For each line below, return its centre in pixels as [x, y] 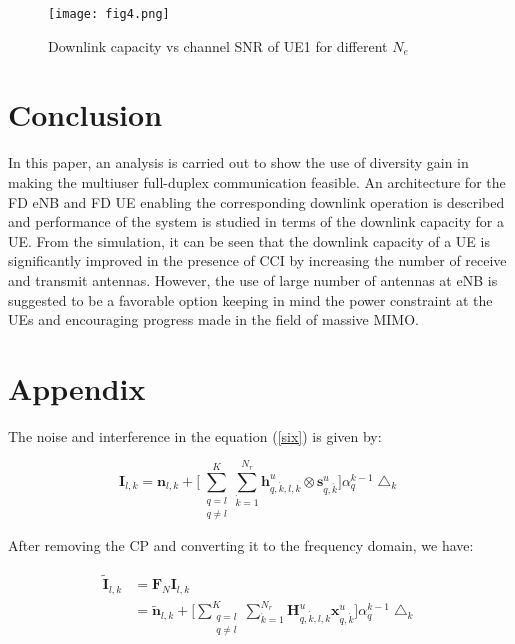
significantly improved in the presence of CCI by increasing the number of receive [257, 260]
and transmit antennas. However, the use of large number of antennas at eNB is [253, 279]
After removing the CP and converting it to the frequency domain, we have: [241, 545]
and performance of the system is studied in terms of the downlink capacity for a [256, 221]
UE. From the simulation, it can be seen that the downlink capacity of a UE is [249, 240]
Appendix [77, 387]
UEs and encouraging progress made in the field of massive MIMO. [213, 319]
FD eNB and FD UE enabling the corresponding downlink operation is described [256, 201]
